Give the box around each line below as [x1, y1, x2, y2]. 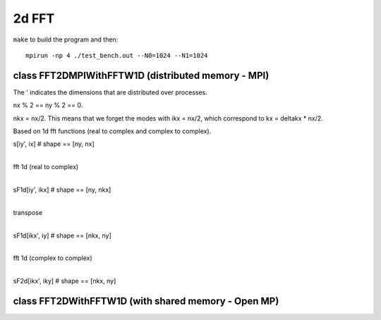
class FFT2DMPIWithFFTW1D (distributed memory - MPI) [13, 69, 270, 81]
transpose [13, 208, 42, 216]
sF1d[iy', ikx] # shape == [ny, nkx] [13, 185, 111, 194]
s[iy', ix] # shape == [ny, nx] [13, 140, 95, 148]
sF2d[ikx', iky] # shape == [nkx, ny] [13, 277, 116, 285]
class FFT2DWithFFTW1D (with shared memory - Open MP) [13, 295, 279, 307]
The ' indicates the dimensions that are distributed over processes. [13, 88, 208, 97]
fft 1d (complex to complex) [13, 254, 93, 262]
